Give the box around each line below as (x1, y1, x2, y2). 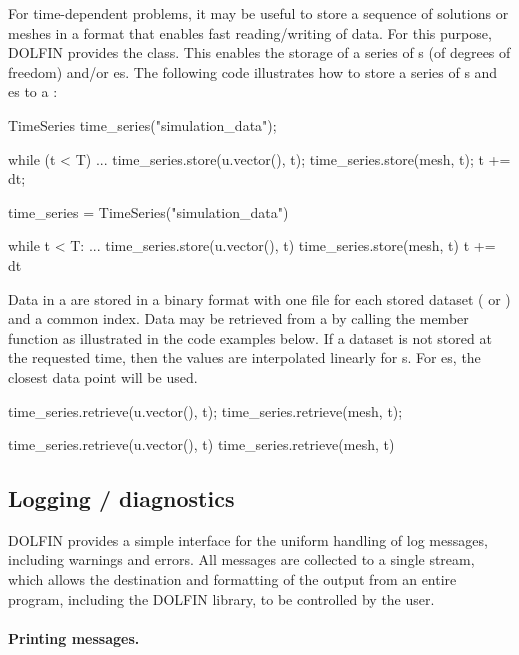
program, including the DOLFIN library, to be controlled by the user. (8, 588, 435, 609)
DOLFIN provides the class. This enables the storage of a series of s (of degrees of (8, 42, 511, 63)
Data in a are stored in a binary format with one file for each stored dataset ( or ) (8, 288, 511, 309)
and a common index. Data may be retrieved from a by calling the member (8, 308, 469, 329)
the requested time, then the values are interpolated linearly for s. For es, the (8, 347, 481, 368)
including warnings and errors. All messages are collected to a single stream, (8, 549, 475, 570)
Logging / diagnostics (8, 483, 235, 514)
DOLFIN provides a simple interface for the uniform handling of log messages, (8, 529, 488, 550)
